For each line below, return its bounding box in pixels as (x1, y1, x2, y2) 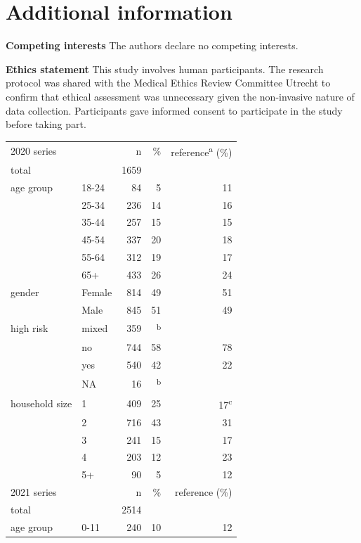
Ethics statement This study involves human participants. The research (6, 61, 324, 76)
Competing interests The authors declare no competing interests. (6, 38, 298, 53)
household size (11, 396, 72, 411)
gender (11, 284, 39, 299)
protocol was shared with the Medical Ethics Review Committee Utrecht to (6, 75, 331, 90)
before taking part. (6, 117, 86, 132)
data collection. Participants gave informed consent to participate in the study (6, 103, 343, 117)
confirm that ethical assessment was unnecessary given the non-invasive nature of (6, 89, 355, 103)
